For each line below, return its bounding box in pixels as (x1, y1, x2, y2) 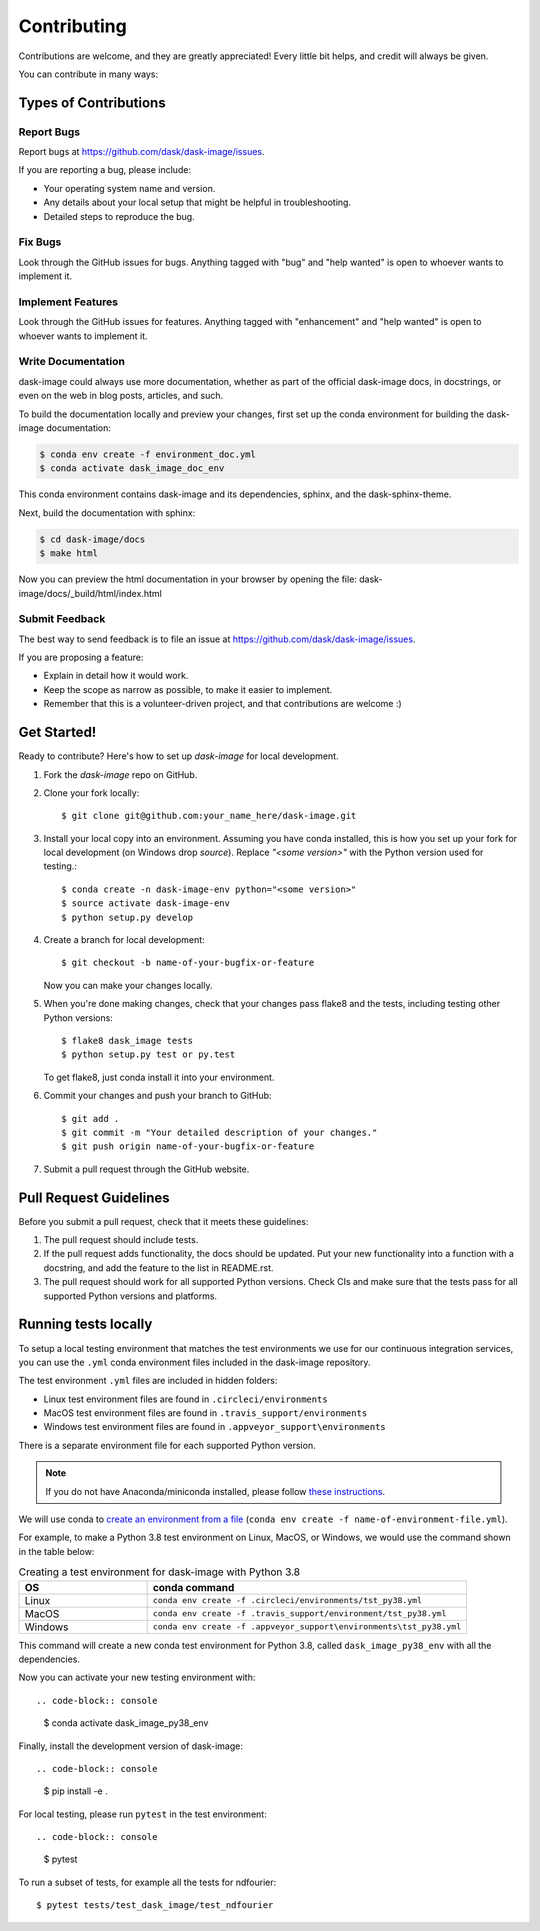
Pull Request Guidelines (18, 1189, 170, 1206)
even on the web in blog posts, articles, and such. (18, 390, 224, 402)
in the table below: (18, 1545, 95, 1557)
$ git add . (61, 1113, 120, 1124)
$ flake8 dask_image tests (61, 1035, 194, 1046)
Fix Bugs (18, 235, 62, 249)
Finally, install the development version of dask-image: (18, 1740, 244, 1752)
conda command (152, 1580, 235, 1594)
